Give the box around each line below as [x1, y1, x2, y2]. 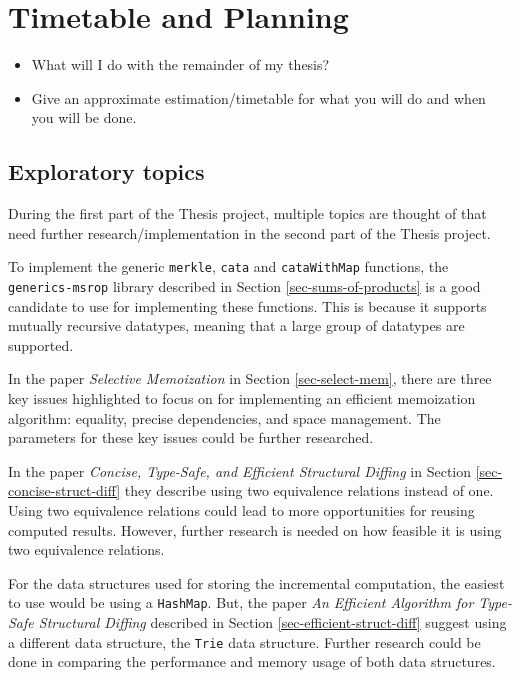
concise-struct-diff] [8, 480, 121, 501]
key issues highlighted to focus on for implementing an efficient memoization [8, 387, 476, 408]
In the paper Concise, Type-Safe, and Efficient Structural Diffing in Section [8, 460, 472, 481]
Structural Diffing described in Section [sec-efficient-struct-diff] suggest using [38, 611, 507, 632]
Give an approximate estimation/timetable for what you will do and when [31, 87, 486, 108]
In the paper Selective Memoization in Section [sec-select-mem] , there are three [8, 368, 492, 389]
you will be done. [31, 107, 137, 128]
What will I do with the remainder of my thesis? [31, 54, 330, 75]
